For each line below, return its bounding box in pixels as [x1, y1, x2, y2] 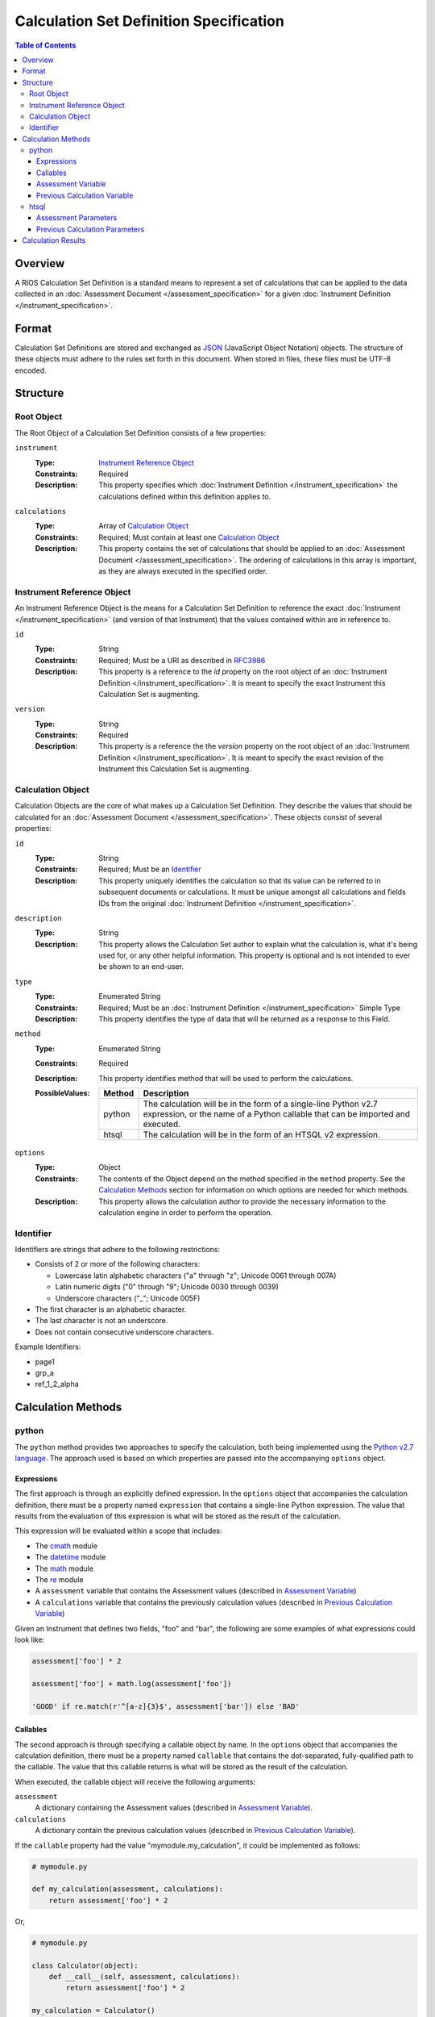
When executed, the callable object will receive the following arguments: [14, 1777, 255, 1786]
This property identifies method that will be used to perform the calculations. [98, 1073, 354, 1083]
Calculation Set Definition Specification [14, 12, 285, 30]
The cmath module [35, 1541, 98, 1551]
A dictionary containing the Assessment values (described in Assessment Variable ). [35, 1803, 313, 1813]
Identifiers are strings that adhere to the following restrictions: [14, 1245, 221, 1255]
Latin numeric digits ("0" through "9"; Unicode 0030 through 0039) [55, 1282, 280, 1292]
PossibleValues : [35, 1088, 90, 1097]
